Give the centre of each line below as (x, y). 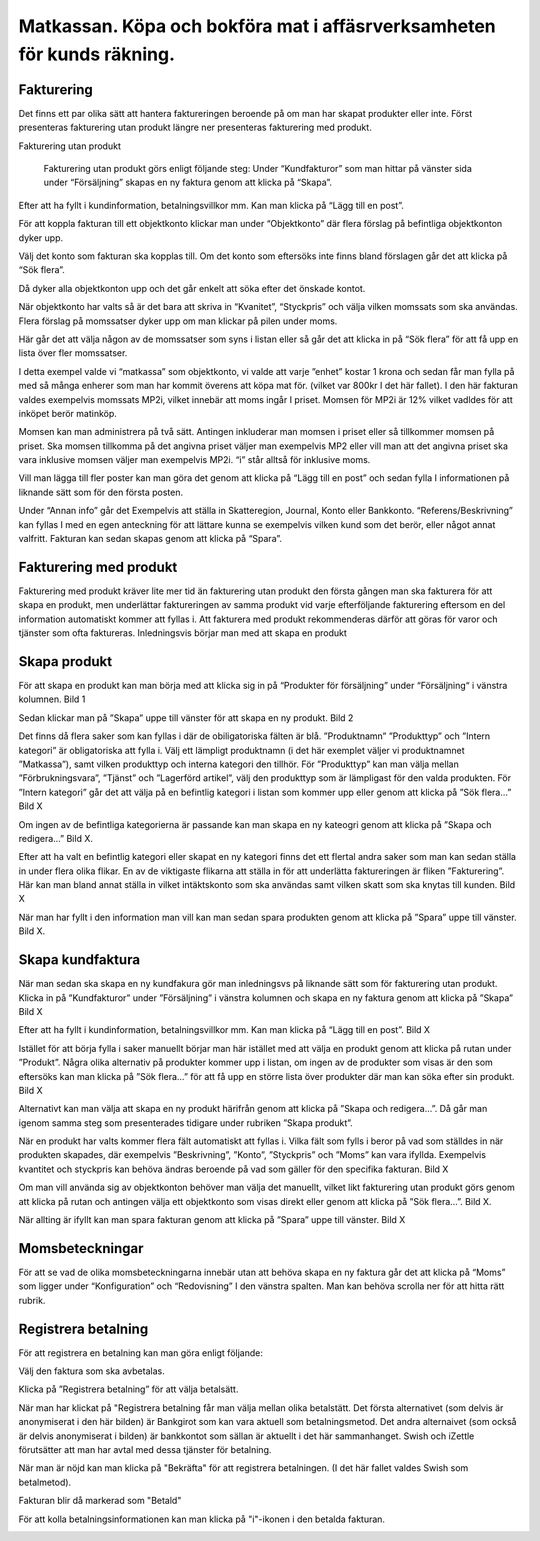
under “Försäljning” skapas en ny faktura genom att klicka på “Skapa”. (188, 182)
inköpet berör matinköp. (67, 413)
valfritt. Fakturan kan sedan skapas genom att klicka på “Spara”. (150, 539)
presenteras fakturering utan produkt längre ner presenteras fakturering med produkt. (195, 127)
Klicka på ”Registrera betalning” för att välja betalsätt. (128, 1389)
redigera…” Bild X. (56, 838)
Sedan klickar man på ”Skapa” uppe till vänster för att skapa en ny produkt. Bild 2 (186, 717)
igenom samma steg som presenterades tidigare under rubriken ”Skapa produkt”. (186, 1122)
